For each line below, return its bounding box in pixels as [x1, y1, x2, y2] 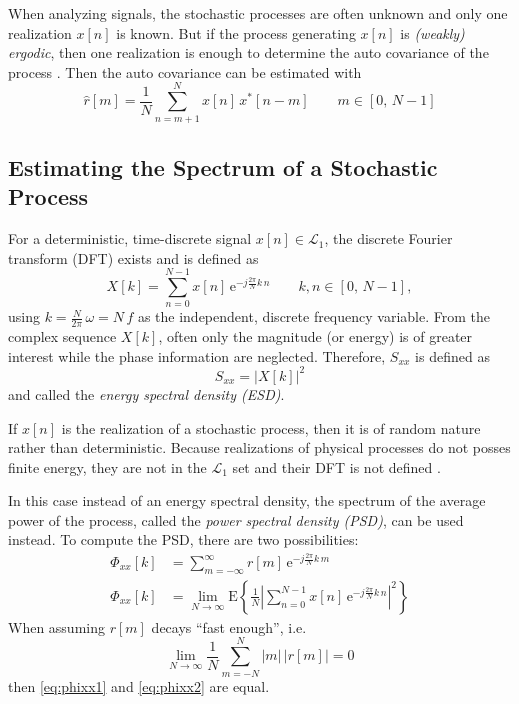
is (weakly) [400, 22, 465, 43]
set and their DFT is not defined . [232, 456, 441, 477]
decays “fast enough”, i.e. [151, 616, 307, 637]
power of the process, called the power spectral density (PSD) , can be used [8, 509, 464, 530]
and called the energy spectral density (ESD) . [8, 383, 285, 404]
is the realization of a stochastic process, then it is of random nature [61, 417, 481, 438]
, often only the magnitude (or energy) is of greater [158, 326, 473, 347]
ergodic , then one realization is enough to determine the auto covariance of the [8, 42, 489, 63]
